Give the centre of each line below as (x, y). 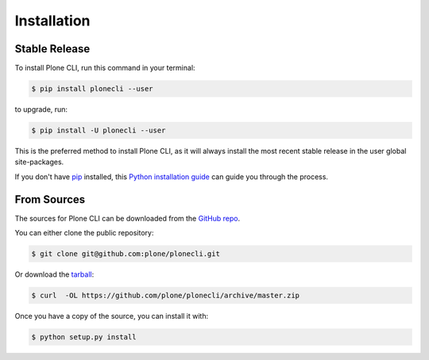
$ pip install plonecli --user (93, 89)
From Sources (50, 199)
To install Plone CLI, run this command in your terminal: (105, 68)
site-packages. (39, 162)
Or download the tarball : (54, 274)
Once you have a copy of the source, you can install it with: (112, 316)
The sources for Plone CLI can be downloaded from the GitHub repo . (128, 218)
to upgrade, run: (41, 109)
